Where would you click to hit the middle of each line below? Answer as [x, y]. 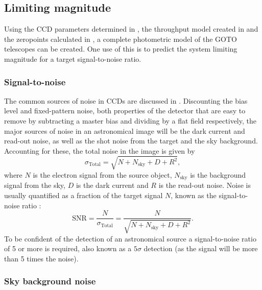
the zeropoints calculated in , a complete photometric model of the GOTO [121, 39]
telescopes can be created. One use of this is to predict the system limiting [121, 49]
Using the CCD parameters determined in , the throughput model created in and [131, 29]
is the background [218, 174]
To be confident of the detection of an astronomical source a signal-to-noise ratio [130, 238]
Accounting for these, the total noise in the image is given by [100, 150]
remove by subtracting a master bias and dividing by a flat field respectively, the [130, 120]
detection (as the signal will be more [201, 248]
